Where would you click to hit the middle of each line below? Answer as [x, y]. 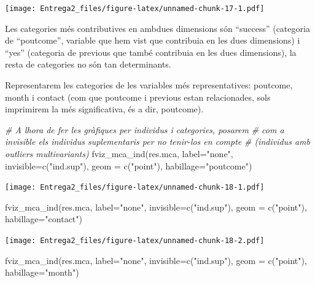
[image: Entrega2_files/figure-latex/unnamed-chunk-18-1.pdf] [135, 188]
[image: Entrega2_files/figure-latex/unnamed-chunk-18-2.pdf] [135, 241]
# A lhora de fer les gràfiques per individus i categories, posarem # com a [145, 129]
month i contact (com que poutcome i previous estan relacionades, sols [138, 97]
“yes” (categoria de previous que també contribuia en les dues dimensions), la [151, 52]
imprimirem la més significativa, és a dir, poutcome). [104, 109]
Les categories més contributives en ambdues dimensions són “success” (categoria [157, 28]
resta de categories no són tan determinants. [88, 64]
